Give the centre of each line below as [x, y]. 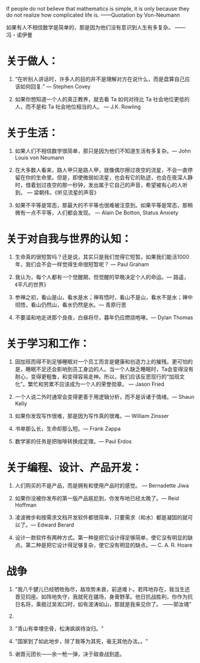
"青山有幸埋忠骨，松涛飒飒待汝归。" [59, 628]
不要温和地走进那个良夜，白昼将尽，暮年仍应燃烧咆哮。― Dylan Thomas [104, 317]
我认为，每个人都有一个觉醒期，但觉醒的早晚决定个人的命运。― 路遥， [102, 277]
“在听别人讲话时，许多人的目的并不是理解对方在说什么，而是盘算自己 [100, 79]
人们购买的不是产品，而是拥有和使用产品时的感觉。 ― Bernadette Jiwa [102, 485]
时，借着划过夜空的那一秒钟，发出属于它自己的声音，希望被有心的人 [99, 184]
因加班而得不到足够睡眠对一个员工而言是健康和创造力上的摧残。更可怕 [101, 361]
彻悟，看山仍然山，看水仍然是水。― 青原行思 [70, 304]
